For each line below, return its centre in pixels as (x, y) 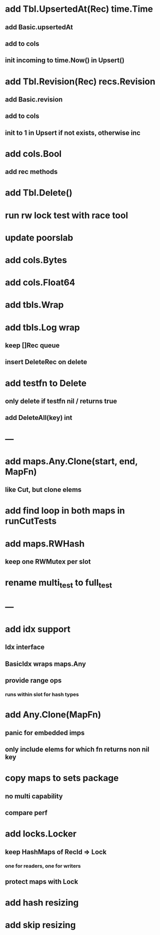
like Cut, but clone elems (43, 490)
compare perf (26, 813)
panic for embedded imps (45, 733)
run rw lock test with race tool (67, 215)
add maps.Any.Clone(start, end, (71, 461)
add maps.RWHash (45, 544)
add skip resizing (40, 925)
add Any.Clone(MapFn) (53, 715)
